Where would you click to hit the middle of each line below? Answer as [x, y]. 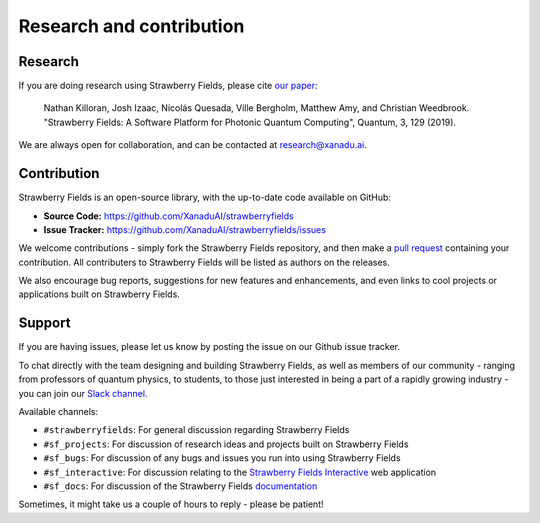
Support [44, 323]
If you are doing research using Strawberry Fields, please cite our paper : [168, 86]
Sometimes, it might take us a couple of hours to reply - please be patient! [171, 504]
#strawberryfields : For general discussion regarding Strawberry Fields [196, 430]
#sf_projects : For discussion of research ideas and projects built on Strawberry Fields [226, 444]
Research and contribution [131, 26]
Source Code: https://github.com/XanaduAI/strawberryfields [168, 216]
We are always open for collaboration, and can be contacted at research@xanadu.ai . [192, 145]
